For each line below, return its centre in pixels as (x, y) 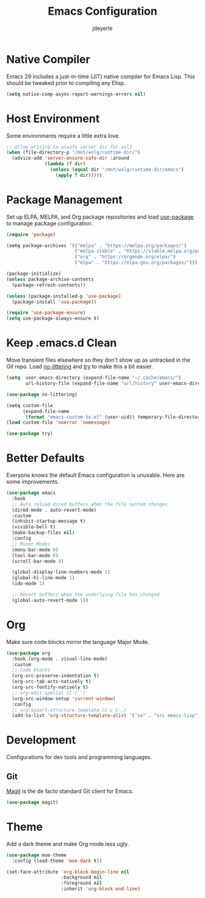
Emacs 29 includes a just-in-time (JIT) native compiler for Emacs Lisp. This (101, 76)
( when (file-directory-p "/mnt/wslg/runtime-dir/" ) (73, 152)
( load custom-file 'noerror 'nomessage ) (59, 423)
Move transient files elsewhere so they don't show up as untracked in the (98, 360)
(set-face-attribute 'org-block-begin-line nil (68, 872)
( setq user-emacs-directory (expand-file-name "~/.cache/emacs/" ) (94, 378)
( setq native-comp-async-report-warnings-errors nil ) (76, 94)
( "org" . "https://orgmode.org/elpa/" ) (125, 257)
